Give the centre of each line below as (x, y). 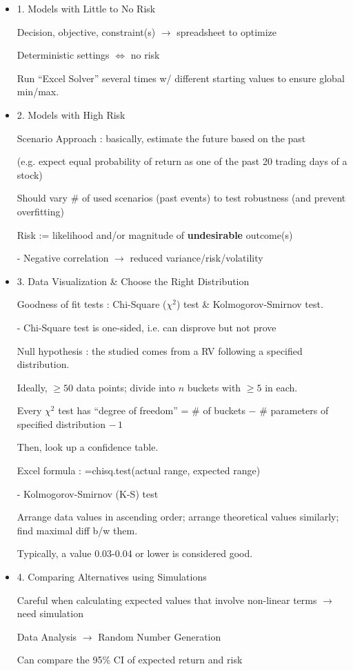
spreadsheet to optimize (227, 31)
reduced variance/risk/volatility (196, 258)
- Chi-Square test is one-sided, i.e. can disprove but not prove (147, 327)
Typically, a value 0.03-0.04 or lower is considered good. (135, 553)
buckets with (214, 387)
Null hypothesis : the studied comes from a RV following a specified (160, 350)
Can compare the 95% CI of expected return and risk (130, 660)
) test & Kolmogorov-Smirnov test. (250, 304)
